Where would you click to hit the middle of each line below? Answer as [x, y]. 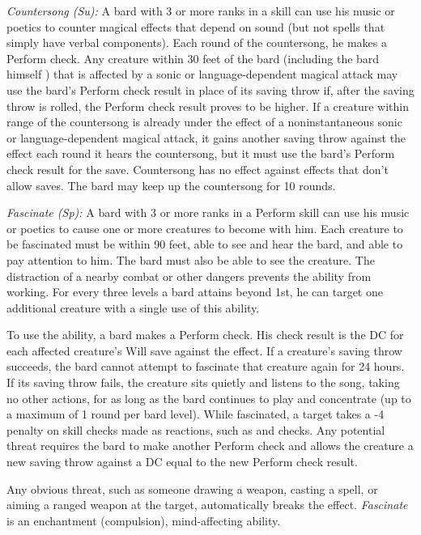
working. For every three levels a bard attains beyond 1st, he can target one [195, 292]
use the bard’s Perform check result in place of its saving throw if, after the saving [210, 89]
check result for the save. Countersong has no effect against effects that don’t [198, 169]
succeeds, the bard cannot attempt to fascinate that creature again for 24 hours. [206, 366]
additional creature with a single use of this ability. [133, 307]
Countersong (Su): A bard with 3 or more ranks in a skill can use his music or [201, 11]
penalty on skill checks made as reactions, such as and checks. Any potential [196, 429]
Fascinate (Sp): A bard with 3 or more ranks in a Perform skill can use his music [208, 212]
